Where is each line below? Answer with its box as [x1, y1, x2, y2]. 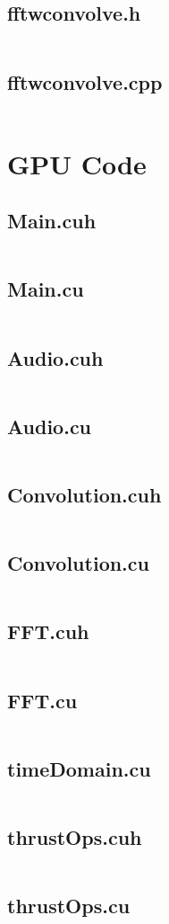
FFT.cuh [7, 617, 89, 645]
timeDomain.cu [7, 754, 151, 782]
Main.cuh [7, 207, 97, 235]
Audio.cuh [7, 343, 104, 371]
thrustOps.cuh [7, 823, 142, 850]
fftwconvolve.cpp [7, 67, 163, 95]
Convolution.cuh [7, 480, 162, 508]
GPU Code [7, 145, 147, 182]
